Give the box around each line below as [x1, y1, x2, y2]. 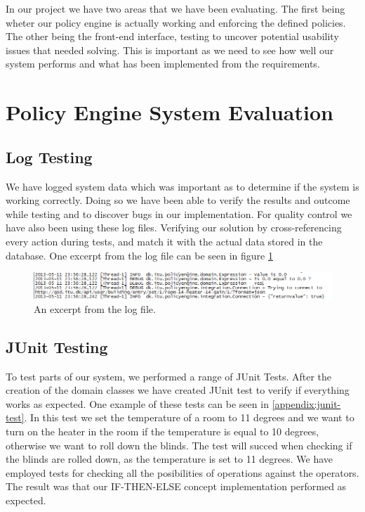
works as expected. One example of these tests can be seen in [6, 396, 269, 411]
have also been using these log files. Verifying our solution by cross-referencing [6, 220, 342, 235]
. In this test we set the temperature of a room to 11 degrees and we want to [24, 410, 354, 425]
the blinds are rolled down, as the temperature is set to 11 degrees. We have [6, 452, 333, 466]
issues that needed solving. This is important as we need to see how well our [6, 42, 334, 57]
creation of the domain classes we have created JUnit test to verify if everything [6, 383, 350, 397]
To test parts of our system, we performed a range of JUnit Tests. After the [6, 369, 332, 383]
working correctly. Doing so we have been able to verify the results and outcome [6, 193, 350, 207]
